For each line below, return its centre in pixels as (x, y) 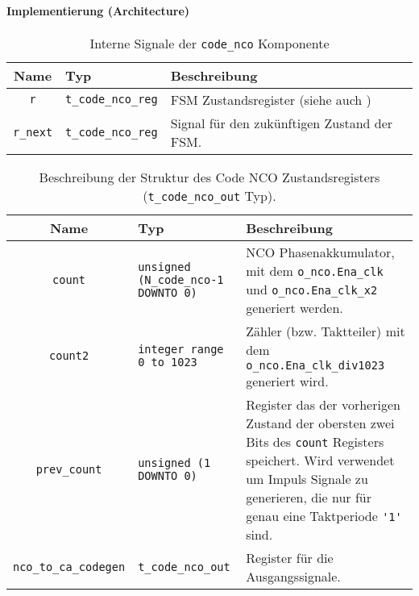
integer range (181, 350)
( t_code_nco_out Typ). (209, 195)
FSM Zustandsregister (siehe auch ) (271, 99)
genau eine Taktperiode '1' (324, 515)
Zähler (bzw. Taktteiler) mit (326, 331)
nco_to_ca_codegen (69, 567)
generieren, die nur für (309, 497)
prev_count (69, 469)
